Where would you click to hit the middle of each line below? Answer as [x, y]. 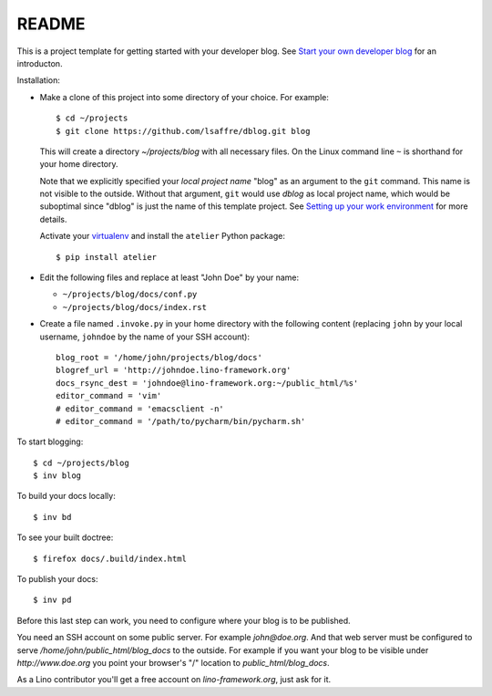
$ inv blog [57, 476]
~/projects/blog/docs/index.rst [134, 307]
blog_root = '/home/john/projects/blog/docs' [159, 357]
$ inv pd [52, 600]
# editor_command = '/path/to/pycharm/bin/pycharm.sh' [181, 421]
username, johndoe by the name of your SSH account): [145, 337]
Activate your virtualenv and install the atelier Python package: [163, 236]
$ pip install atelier [107, 257]
